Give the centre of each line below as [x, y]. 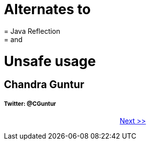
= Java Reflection [32, 31]
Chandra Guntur [44, 85]
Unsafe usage [50, 61]
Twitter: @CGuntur [30, 104]
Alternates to [47, 9]
